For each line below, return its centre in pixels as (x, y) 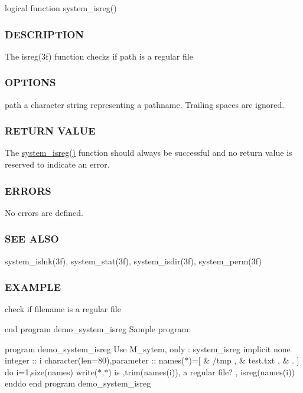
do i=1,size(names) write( (51, 371)
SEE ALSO (32, 239)
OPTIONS (30, 82)
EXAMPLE (33, 287)
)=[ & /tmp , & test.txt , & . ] (244, 360)
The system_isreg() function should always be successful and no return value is (149, 153)
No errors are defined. (44, 212)
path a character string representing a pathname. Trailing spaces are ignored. (145, 104)
